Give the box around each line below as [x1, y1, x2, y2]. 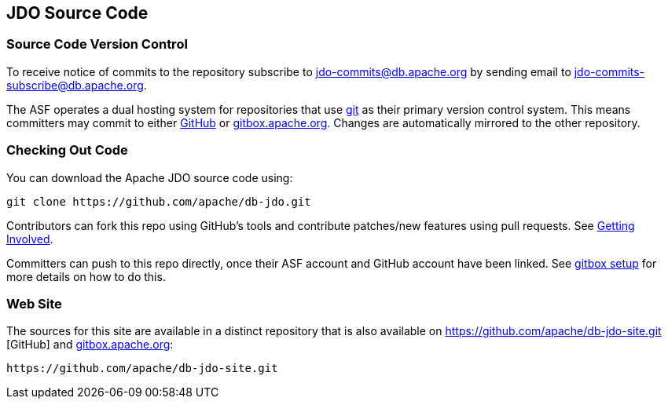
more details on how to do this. [6, 269, 166, 283]
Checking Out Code [6, 142, 128, 159]
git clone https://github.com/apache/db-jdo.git [6, 195, 311, 208]
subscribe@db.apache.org [6, 78, 144, 92]
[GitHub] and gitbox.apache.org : [6, 337, 174, 352]
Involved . [6, 232, 53, 246]
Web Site [6, 295, 62, 312]
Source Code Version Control [6, 36, 188, 53]
